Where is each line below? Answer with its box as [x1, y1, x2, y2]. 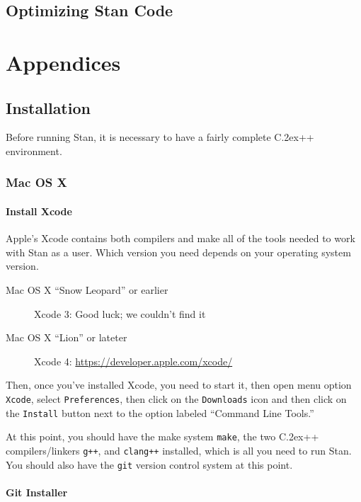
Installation [6, 96, 91, 118]
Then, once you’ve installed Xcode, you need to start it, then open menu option [6, 377, 352, 392]
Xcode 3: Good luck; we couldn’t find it [34, 306, 206, 321]
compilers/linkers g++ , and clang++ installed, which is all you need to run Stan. [6, 443, 352, 457]
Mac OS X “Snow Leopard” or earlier [6, 282, 168, 297]
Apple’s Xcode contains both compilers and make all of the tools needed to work [6, 231, 355, 246]
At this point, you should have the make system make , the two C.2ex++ [6, 429, 319, 444]
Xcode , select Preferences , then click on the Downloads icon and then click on [6, 391, 347, 406]
